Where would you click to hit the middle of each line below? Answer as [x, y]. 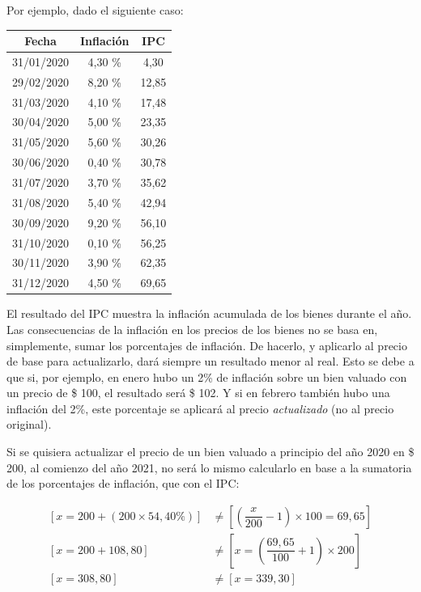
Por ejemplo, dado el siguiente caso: [95, 10]
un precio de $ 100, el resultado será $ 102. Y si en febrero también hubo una [198, 393]
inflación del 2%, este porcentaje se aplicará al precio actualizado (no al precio [200, 408]
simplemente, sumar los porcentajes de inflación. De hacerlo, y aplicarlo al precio [207, 345]
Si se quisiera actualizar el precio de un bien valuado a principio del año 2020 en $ [210, 452]
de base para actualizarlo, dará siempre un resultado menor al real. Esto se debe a [210, 361]
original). [29, 424]
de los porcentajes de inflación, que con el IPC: [123, 483]
